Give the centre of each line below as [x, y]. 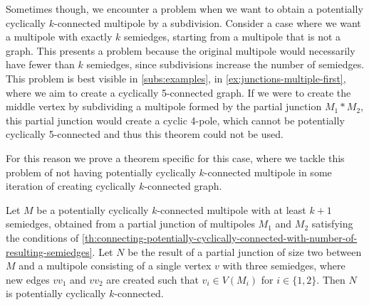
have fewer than [40, 64]
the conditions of [42, 237]
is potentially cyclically [56, 293]
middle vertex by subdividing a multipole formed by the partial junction [164, 106]
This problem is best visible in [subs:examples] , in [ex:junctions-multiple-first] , [176, 78]
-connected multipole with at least [232, 209]
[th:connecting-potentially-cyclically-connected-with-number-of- [220, 237]
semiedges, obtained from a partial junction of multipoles [130, 224]
